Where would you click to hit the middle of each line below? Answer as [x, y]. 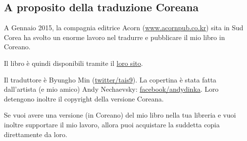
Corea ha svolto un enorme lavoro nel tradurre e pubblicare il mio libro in [114, 37]
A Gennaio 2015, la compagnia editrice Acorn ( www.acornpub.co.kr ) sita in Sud [124, 28]
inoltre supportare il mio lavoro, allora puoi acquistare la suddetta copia [112, 124]
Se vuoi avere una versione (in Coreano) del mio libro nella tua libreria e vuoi [120, 115]
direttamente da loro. [36, 134]
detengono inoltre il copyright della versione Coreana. [84, 98]
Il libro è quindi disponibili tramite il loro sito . [73, 63]
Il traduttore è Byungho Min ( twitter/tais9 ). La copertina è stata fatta [110, 79]
